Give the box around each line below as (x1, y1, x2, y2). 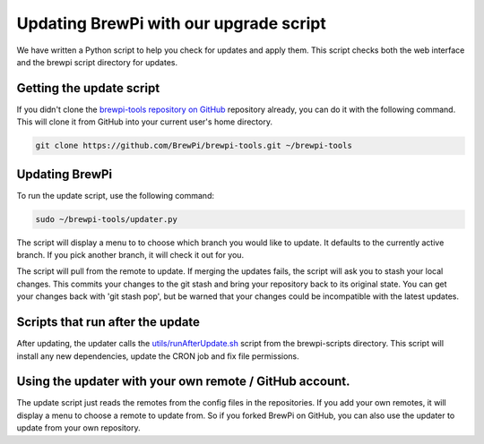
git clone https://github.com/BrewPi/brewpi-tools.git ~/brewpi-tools (35, 141, 353, 151)
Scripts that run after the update (16, 314, 201, 330)
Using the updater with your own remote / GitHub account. (16, 374, 350, 389)
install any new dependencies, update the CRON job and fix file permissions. (16, 350, 299, 362)
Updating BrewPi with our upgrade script (16, 13, 326, 33)
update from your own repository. (16, 423, 141, 433)
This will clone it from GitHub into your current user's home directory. (16, 116, 273, 127)
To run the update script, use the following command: (16, 190, 215, 201)
